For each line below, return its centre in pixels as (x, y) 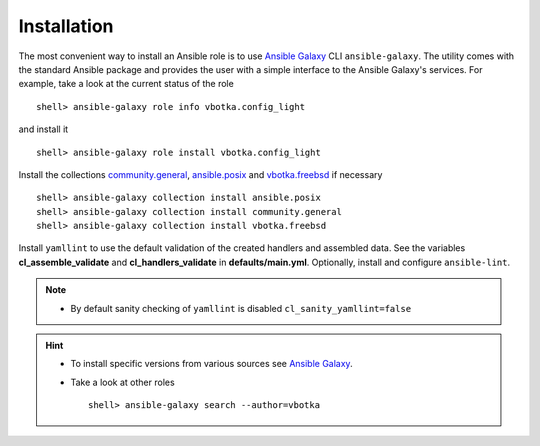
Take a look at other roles (122, 382)
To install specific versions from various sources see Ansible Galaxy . (212, 364)
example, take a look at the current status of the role (126, 84)
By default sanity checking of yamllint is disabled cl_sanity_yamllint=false (241, 308)
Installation (66, 26)
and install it (43, 129)
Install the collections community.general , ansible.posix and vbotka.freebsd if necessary (200, 174)
